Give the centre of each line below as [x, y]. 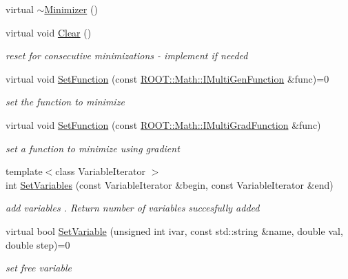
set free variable [39, 268]
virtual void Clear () [49, 32]
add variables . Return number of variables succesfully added [133, 208]
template [24, 171]
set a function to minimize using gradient [93, 148]
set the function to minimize [65, 102]
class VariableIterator [100, 171]
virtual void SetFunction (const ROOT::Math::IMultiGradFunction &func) [163, 124]
